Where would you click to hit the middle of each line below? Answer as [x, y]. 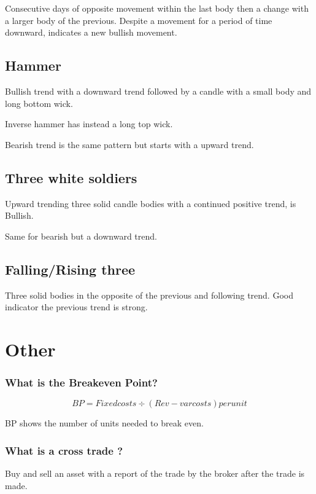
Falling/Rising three [70, 269]
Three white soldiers [71, 177]
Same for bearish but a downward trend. [81, 236]
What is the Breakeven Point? [81, 382]
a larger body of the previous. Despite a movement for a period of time [139, 20]
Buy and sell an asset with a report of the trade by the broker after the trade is [155, 473]
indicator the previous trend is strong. [76, 307]
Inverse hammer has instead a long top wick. [89, 124]
